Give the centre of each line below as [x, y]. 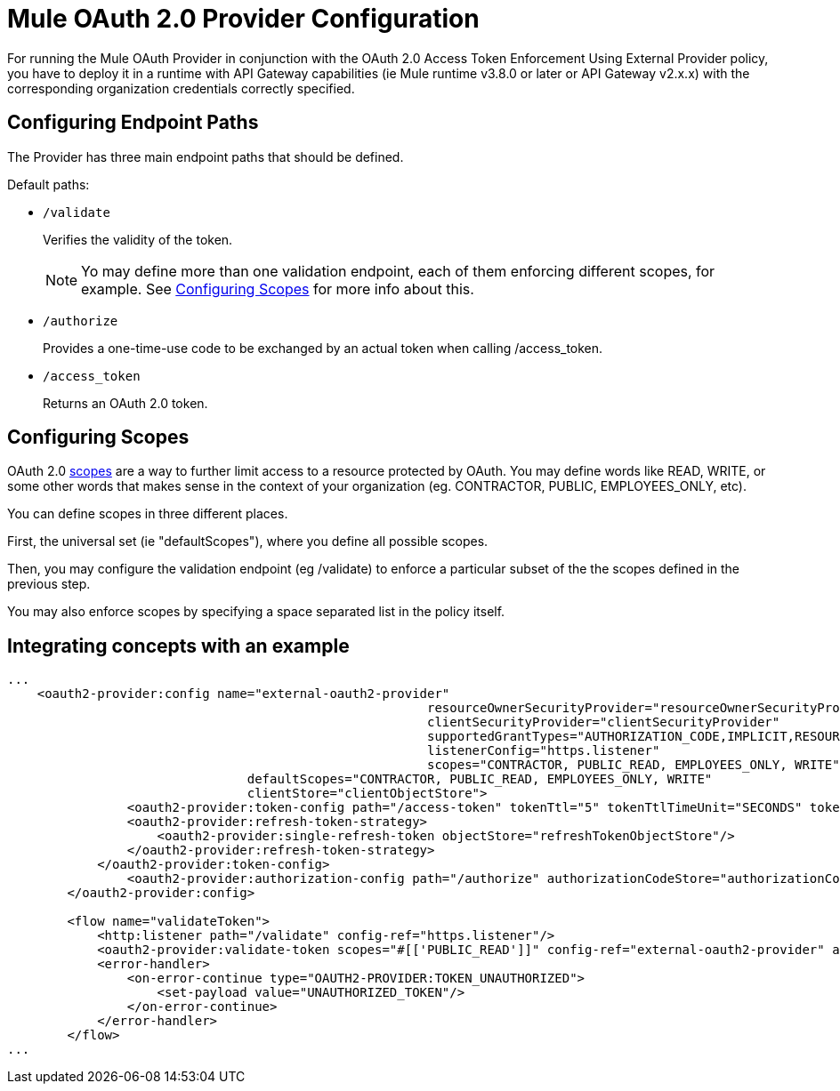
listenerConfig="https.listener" [544, 751]
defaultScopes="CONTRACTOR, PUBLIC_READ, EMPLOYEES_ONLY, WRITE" [480, 779]
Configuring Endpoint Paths [133, 123]
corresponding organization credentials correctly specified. [181, 88]
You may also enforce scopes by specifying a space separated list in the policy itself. [256, 612]
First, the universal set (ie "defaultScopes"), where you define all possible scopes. [248, 541]
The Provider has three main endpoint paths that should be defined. [206, 156]
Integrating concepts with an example [178, 646]
